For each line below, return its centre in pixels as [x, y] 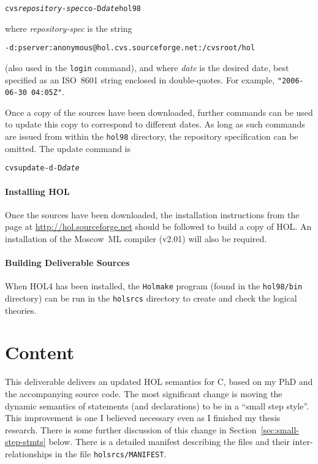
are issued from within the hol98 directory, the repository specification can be [152, 136]
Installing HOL [37, 191]
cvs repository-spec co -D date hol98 [73, 9]
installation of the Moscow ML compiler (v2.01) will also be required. [136, 238]
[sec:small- [280, 429]
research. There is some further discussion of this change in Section [131, 429]
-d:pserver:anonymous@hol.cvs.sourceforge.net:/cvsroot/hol [130, 48]
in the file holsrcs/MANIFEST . [111, 453]
